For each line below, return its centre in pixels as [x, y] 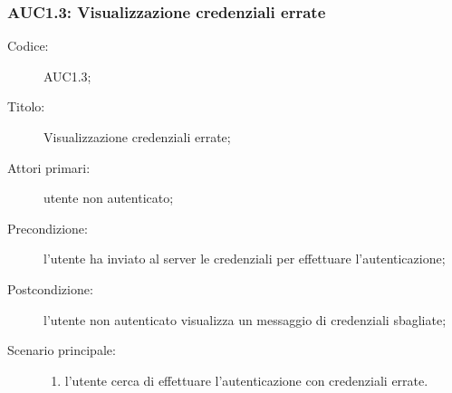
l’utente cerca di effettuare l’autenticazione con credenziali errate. [246, 380]
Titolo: [26, 106]
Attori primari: [49, 167]
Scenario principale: [62, 350]
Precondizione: [48, 228]
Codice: [28, 46]
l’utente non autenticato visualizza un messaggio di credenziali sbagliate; [245, 319]
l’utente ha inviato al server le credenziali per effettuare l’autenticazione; [245, 259]
